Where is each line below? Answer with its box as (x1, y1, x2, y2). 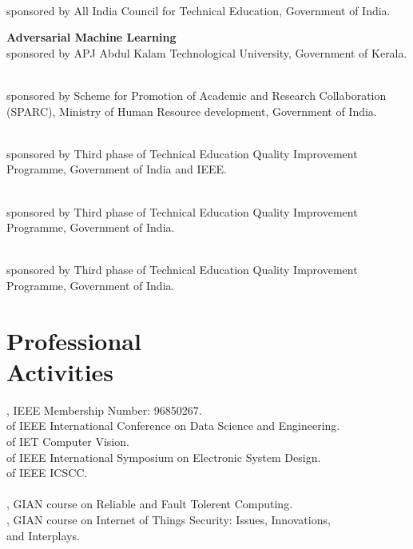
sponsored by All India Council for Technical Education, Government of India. (6, 2, 391, 18)
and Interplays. (6, 527, 80, 543)
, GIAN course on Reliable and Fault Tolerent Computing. (6, 495, 293, 512)
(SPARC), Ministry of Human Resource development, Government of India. (6, 102, 377, 119)
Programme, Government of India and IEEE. (6, 161, 227, 177)
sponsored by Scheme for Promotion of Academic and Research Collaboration (6, 86, 387, 103)
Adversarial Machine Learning (6, 29, 177, 46)
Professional (6, 324, 141, 356)
